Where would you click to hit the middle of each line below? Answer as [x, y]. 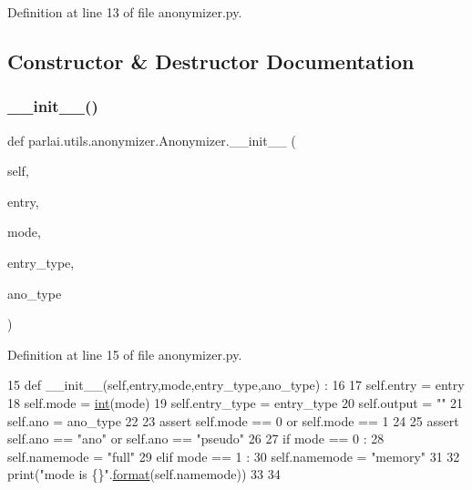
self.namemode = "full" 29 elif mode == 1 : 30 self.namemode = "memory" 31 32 [234, 456]
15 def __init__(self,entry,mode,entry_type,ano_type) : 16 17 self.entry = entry [236, 385]
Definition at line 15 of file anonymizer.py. [125, 354]
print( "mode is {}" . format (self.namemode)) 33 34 [144, 474]
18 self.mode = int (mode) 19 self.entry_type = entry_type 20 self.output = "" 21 [236, 402]
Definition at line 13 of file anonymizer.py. [125, 12]
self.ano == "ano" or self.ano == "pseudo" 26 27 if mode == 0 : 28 [196, 439]
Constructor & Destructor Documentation [211, 61]
